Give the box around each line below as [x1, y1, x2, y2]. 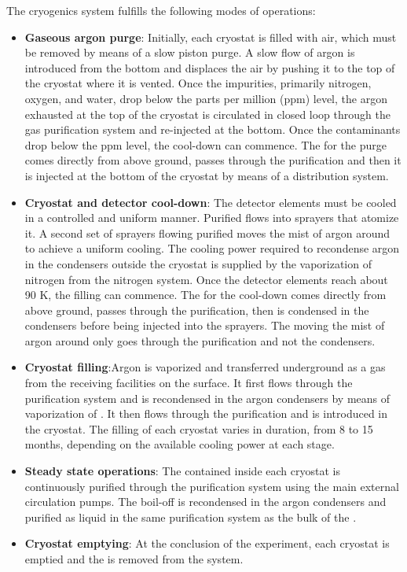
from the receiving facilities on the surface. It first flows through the [24, 375, 353, 391]
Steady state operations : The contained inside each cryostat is [24, 463, 340, 479]
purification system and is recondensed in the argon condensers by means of [24, 389, 390, 406]
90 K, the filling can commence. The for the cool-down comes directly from [24, 286, 387, 303]
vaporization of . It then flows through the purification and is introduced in [24, 405, 388, 422]
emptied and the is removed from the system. [24, 551, 244, 566]
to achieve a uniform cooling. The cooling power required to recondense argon [24, 240, 400, 256]
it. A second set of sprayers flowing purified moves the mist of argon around [24, 224, 390, 241]
